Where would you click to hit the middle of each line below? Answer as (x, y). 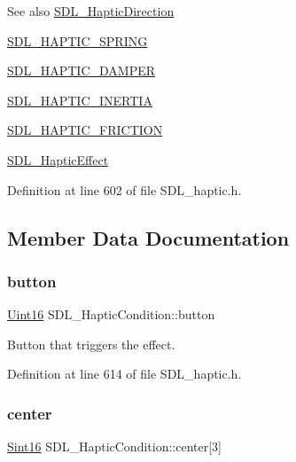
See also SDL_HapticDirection (91, 11)
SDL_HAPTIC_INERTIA (80, 100)
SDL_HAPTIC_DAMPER (82, 70)
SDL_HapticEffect (58, 159)
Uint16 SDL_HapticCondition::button (111, 314)
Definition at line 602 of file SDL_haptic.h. (125, 189)
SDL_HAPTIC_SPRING (78, 40)
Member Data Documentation (148, 237)
